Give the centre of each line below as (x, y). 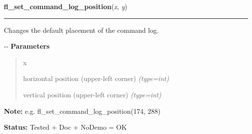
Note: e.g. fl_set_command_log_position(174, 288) (82, 111)
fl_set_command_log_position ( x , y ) (66, 6)
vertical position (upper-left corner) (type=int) (92, 94)
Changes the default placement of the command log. (81, 30)
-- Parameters (27, 46)
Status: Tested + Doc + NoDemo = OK (65, 127)
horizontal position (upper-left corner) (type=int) (96, 78)
